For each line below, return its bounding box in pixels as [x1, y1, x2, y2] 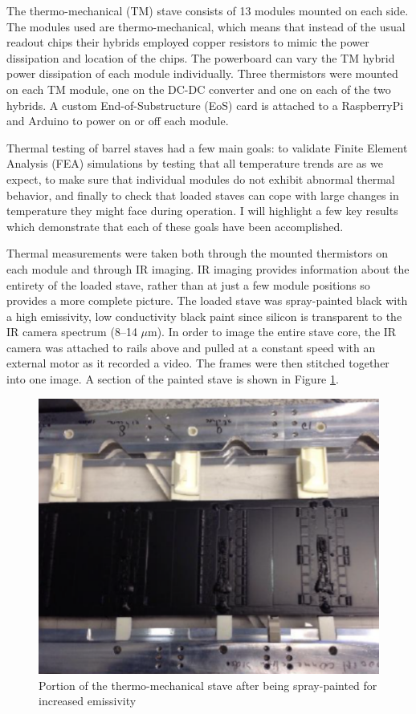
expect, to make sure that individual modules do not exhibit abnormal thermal [6, 170, 395, 187]
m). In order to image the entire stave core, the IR [148, 323, 397, 340]
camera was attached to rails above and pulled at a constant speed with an [6, 339, 376, 355]
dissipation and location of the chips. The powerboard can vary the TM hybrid [6, 49, 395, 66]
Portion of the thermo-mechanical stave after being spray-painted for [39, 676, 377, 693]
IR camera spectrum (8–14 [6, 323, 137, 340]
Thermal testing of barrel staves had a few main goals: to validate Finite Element [6, 139, 408, 156]
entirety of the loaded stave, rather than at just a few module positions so [6, 276, 370, 293]
